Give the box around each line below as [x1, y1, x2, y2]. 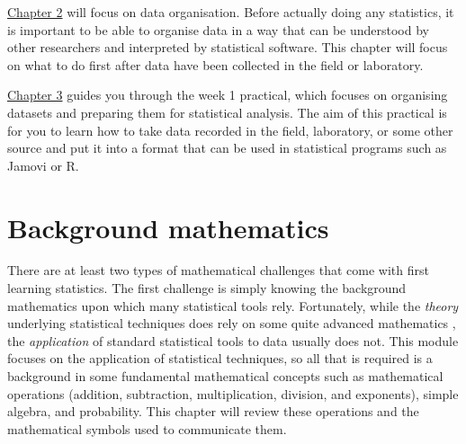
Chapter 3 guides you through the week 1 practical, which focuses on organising [7, 85, 448, 104]
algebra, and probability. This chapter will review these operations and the [7, 402, 419, 421]
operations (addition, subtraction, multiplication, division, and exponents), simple [7, 384, 459, 403]
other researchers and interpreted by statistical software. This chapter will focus [7, 38, 448, 57]
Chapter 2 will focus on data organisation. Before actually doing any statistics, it [7, 3, 454, 21]
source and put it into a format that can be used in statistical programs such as [7, 138, 447, 157]
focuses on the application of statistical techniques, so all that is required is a [7, 349, 433, 368]
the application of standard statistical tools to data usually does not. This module [7, 331, 459, 350]
